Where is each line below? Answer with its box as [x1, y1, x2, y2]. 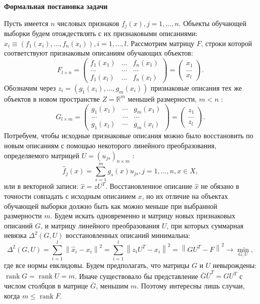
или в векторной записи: [4, 181, 78, 191]
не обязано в [201, 181, 239, 191]
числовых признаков [57, 18, 119, 28]
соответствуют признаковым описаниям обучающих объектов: [4, 48, 193, 58]
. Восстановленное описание [105, 181, 193, 191]
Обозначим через [4, 82, 56, 93]
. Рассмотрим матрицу [126, 38, 194, 48]
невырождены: [212, 260, 257, 270]
